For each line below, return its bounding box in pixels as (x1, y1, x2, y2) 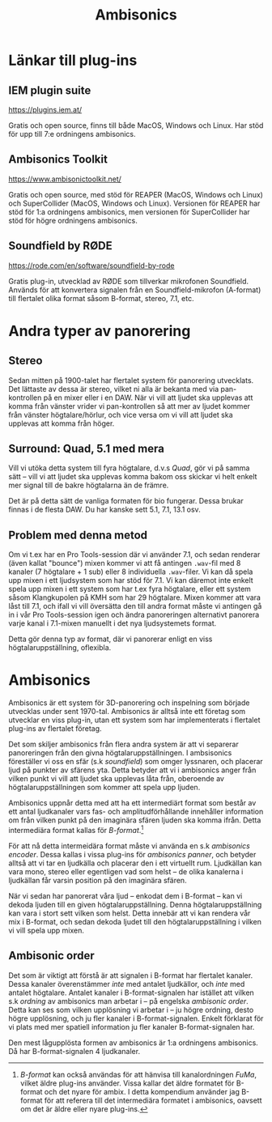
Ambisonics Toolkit (8, 152, 108, 167)
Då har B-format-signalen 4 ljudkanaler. (8, 1046, 140, 1056)
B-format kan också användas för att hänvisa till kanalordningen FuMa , (19, 1069, 257, 1079)
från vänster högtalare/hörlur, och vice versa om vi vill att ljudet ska (8, 410, 233, 419)
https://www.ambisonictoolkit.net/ (8, 174, 121, 184)
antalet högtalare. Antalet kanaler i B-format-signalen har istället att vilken (8, 988, 255, 997)
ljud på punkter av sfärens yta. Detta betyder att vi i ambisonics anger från (8, 765, 257, 775)
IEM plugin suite (8, 83, 91, 97)
